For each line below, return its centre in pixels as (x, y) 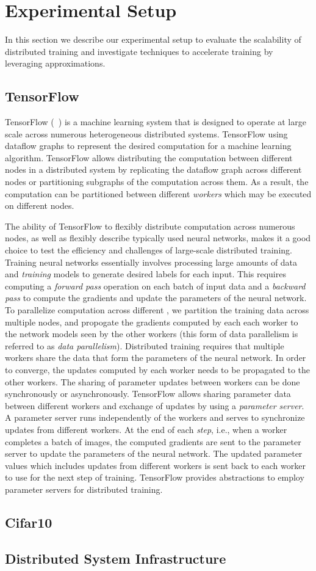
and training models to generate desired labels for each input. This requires (145, 274)
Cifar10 (29, 522)
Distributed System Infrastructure (116, 558)
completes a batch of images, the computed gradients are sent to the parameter (153, 441)
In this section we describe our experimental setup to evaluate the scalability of (153, 39)
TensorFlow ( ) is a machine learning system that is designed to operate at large (156, 122)
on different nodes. (40, 205)
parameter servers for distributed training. (84, 489)
